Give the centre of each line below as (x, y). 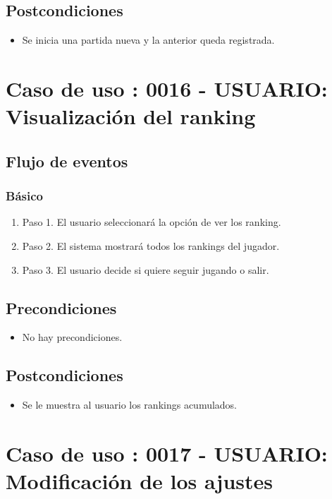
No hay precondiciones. (72, 337)
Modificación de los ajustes (140, 481)
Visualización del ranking (131, 116)
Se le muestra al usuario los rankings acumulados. (130, 405)
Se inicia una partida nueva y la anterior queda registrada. (148, 40)
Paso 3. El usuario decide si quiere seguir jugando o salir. (146, 269)
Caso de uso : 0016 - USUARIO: (167, 88)
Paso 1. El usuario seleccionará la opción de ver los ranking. (152, 222)
